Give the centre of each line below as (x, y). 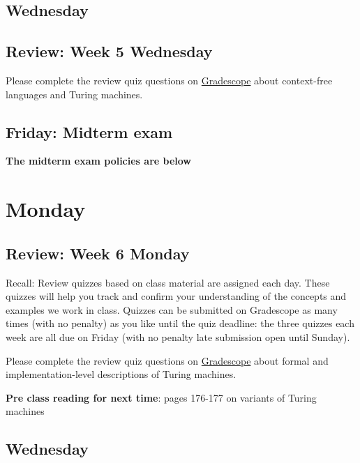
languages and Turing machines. (74, 94)
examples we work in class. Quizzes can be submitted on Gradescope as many (172, 309)
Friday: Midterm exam (89, 131)
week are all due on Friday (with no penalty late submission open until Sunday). (178, 336)
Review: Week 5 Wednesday (109, 51)
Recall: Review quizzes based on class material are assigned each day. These (168, 282)
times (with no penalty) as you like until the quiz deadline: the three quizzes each (180, 323)
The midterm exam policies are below (98, 161)
